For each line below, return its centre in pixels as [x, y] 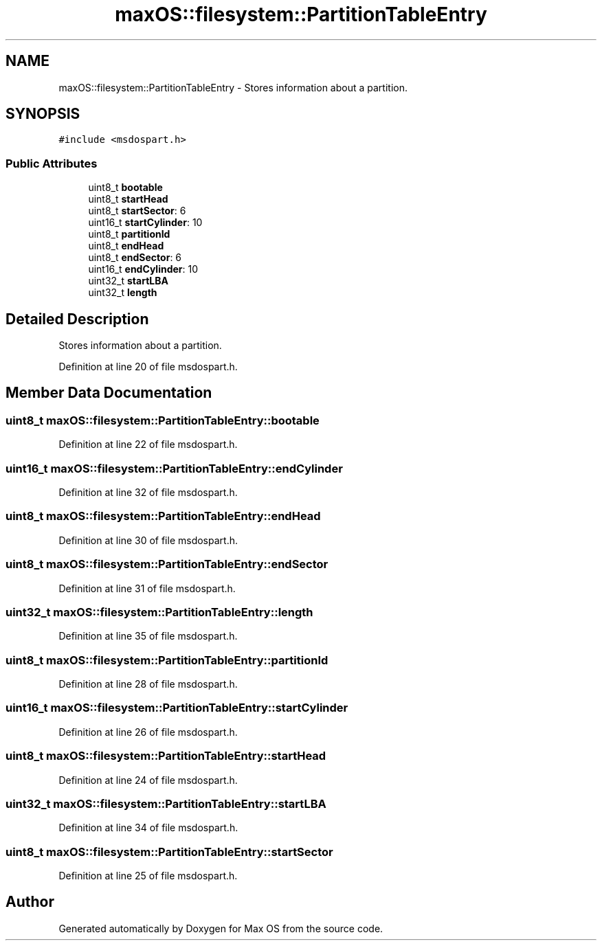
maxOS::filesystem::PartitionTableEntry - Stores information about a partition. [233, 87]
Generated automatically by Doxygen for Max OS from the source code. [221, 928]
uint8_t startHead [128, 199]
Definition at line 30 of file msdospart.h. [148, 540]
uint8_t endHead [126, 246]
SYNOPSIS [43, 114]
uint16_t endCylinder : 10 [143, 269]
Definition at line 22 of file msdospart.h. [148, 444]
